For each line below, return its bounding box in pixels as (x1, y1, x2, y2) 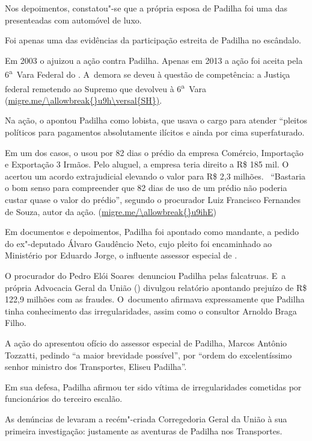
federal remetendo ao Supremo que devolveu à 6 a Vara (5, 80, 206, 95)
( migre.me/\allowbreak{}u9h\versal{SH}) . (5, 93, 162, 106)
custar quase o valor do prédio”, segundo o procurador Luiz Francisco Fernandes (5, 193, 301, 206)
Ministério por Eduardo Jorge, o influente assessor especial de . (5, 249, 237, 261)
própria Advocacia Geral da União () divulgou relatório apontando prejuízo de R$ (5, 281, 307, 293)
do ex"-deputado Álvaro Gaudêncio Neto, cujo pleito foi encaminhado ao (5, 237, 272, 249)
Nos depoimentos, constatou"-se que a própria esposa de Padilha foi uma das (5, 2, 287, 14)
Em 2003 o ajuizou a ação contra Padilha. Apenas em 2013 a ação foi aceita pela (5, 54, 303, 66)
